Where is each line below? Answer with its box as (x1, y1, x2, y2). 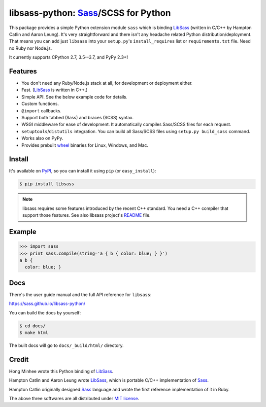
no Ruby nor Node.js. (9, 45, 52, 51)
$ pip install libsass (19, 181, 74, 187)
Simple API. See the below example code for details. (21, 94, 128, 100)
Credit (9, 355, 29, 364)
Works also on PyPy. (21, 136, 64, 141)
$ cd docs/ (19, 323, 46, 329)
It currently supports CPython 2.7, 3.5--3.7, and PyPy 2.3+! (9, 54, 128, 60)
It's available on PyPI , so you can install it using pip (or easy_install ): (9, 168, 156, 174)
